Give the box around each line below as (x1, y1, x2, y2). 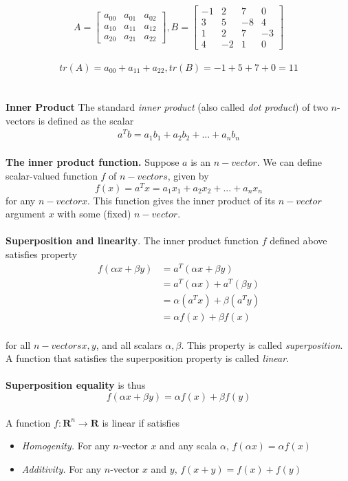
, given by (167, 169, 209, 183)
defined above (270, 233, 327, 248)
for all (6, 337, 31, 352)
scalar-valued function (6, 169, 98, 183)
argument (6, 206, 45, 221)
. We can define (257, 155, 322, 169)
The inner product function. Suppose (6, 155, 180, 169)
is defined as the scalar (38, 113, 134, 127)
